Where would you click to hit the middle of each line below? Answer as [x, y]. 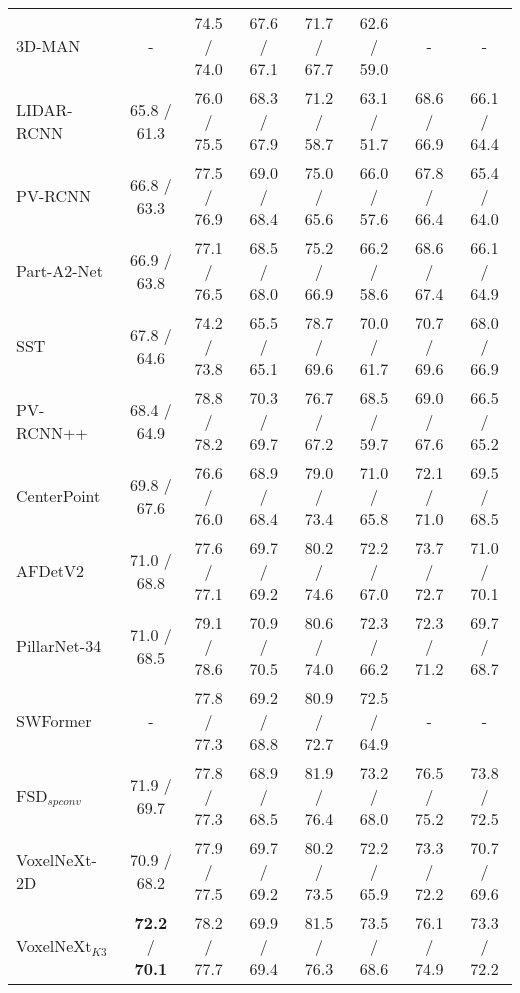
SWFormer [54, 720]
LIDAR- [44, 109]
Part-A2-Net [59, 270]
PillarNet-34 [59, 645]
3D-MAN [48, 45]
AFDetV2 [50, 570]
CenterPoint [58, 495]
